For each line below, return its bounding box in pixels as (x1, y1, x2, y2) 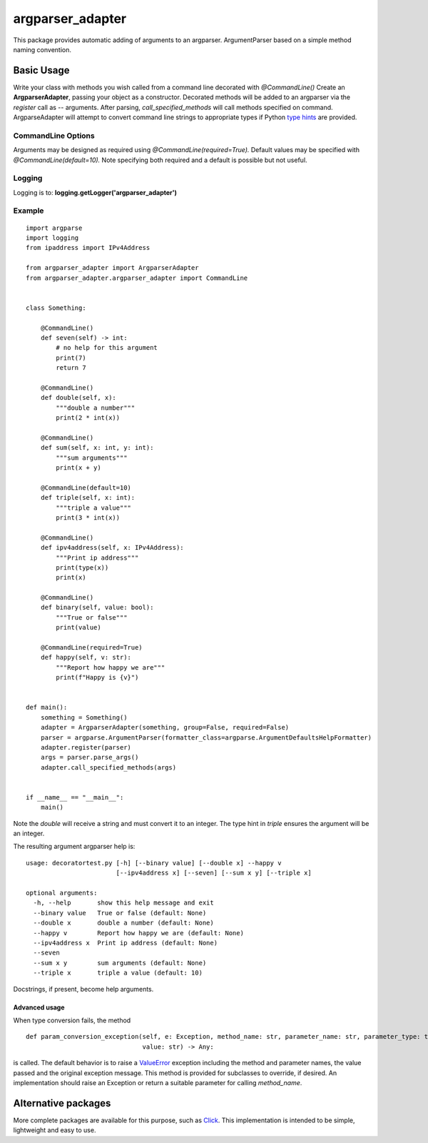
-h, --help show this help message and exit (33, 899, 214, 907)
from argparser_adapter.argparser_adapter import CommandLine (26, 273, 248, 282)
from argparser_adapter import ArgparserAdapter (26, 264, 199, 272)
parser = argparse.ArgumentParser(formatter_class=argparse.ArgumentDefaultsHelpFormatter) (40, 733, 372, 742)
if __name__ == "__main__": (26, 793, 124, 801)
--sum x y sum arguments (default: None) (33, 959, 207, 967)
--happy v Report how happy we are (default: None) (33, 929, 244, 937)
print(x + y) (56, 464, 101, 472)
